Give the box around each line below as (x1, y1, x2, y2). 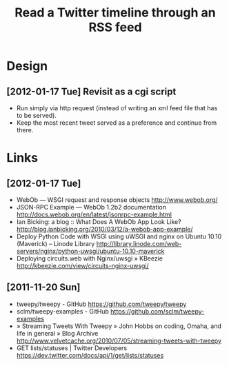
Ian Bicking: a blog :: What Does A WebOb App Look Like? (16, 218, 181, 225)
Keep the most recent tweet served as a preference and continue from (16, 119, 217, 127)
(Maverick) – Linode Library (16, 240, 95, 247)
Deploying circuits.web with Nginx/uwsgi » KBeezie (16, 254, 163, 263)
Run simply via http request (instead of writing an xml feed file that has (16, 104, 218, 112)
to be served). (16, 112, 57, 119)
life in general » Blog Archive (16, 329, 99, 337)
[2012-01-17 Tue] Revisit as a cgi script (6, 85, 177, 97)
